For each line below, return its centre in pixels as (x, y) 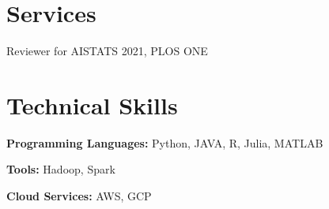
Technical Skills (92, 104)
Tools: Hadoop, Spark (61, 169)
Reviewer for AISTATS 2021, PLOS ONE (107, 51)
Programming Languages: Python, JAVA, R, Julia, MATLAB (165, 142)
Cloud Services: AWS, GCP (79, 196)
